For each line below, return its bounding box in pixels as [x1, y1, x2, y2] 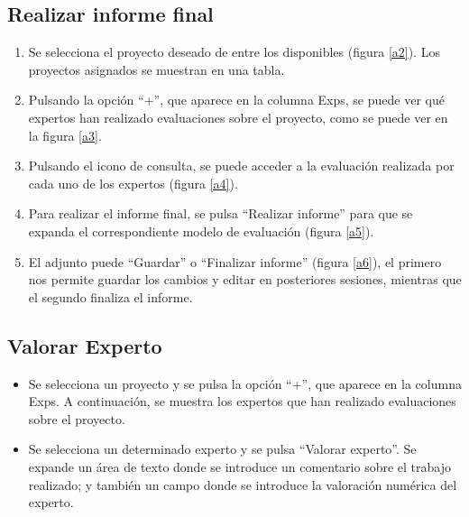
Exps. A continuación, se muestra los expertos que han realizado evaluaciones [28, 392, 456, 411]
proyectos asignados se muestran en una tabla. [28, 60, 285, 78]
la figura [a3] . [28, 125, 102, 144]
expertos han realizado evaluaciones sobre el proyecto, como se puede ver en [28, 107, 448, 126]
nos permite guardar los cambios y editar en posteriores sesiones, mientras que [28, 270, 462, 289]
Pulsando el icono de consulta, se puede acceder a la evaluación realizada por [28, 156, 455, 175]
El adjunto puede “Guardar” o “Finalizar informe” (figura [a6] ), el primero [28, 252, 442, 271]
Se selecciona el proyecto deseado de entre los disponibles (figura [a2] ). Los [28, 42, 440, 61]
